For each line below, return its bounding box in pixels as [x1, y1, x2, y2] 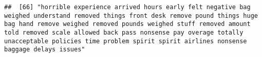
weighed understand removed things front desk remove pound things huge [4, 12, 258, 19]
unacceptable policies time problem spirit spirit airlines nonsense [4, 37, 247, 45]
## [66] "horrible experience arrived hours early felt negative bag [4, 4, 251, 11]
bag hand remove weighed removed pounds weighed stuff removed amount [4, 20, 251, 28]
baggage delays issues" [4, 46, 85, 53]
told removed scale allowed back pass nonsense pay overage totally [4, 28, 244, 36]
